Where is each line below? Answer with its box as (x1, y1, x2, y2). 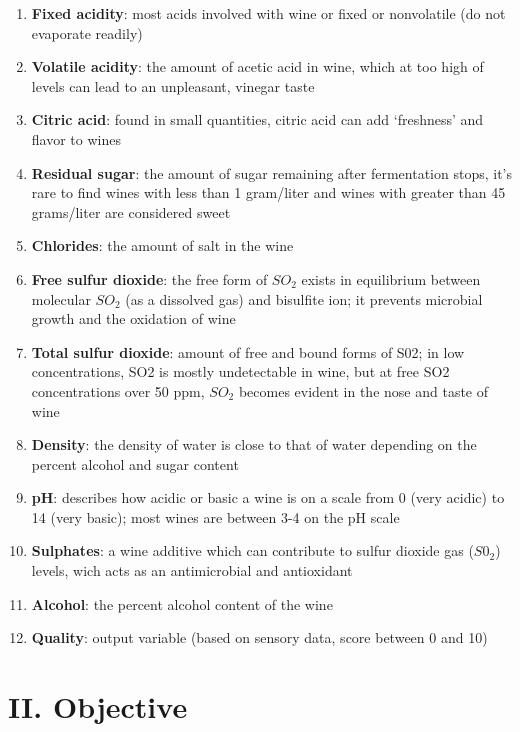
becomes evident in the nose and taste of (238, 380, 488, 401)
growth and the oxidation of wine (31, 308, 236, 329)
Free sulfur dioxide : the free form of (31, 268, 268, 289)
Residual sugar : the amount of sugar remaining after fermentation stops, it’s (31, 162, 512, 183)
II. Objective (8, 686, 188, 727)
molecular (31, 288, 91, 309)
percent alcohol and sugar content (31, 453, 239, 474)
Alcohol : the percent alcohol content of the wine (31, 593, 333, 614)
